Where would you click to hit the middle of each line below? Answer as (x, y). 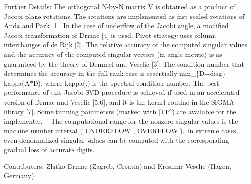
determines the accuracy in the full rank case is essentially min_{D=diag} (115, 73)
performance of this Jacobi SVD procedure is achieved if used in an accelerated (122, 92)
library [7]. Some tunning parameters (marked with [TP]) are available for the (120, 111)
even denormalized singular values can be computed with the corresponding (117, 140)
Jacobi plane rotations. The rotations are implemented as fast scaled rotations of (124, 16)
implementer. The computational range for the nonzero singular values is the (121, 121)
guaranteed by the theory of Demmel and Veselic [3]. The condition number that (124, 64)
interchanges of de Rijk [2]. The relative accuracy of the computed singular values (125, 45)
